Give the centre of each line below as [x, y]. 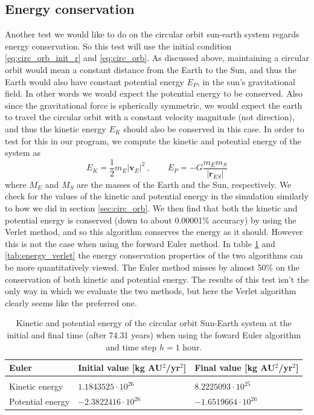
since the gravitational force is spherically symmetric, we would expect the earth [154, 105]
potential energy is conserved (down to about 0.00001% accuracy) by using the [151, 220]
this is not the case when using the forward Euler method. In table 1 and [140, 243]
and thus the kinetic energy [56, 128]
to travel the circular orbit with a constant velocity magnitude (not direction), [150, 117]
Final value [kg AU [235, 368]
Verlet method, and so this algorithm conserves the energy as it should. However [154, 232]
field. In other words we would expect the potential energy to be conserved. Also [154, 93]
